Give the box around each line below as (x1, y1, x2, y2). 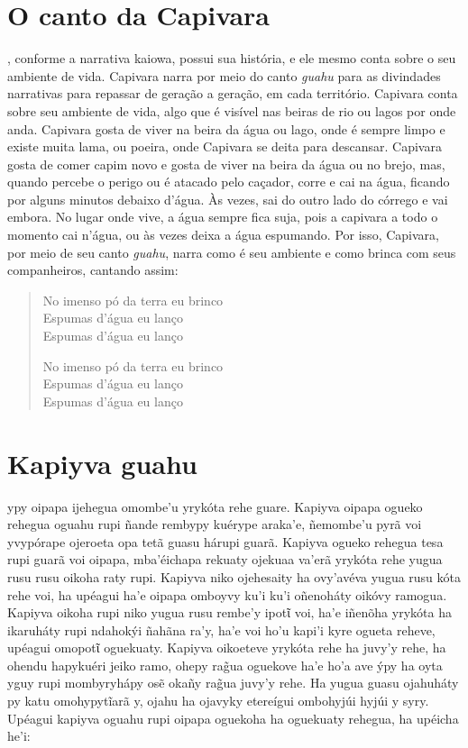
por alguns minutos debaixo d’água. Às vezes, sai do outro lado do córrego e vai (7, 189, 448, 208)
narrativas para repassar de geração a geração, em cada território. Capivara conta (7, 84, 458, 103)
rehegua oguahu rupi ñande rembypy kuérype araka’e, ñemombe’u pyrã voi (7, 515, 422, 534)
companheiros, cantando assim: (7, 260, 179, 279)
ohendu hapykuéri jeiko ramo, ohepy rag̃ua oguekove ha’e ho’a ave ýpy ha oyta (7, 655, 443, 674)
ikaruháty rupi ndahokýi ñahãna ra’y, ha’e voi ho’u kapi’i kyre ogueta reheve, (7, 620, 436, 639)
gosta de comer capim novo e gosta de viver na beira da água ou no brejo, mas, (7, 154, 445, 173)
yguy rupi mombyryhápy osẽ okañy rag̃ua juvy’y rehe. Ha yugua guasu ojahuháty (7, 673, 459, 692)
